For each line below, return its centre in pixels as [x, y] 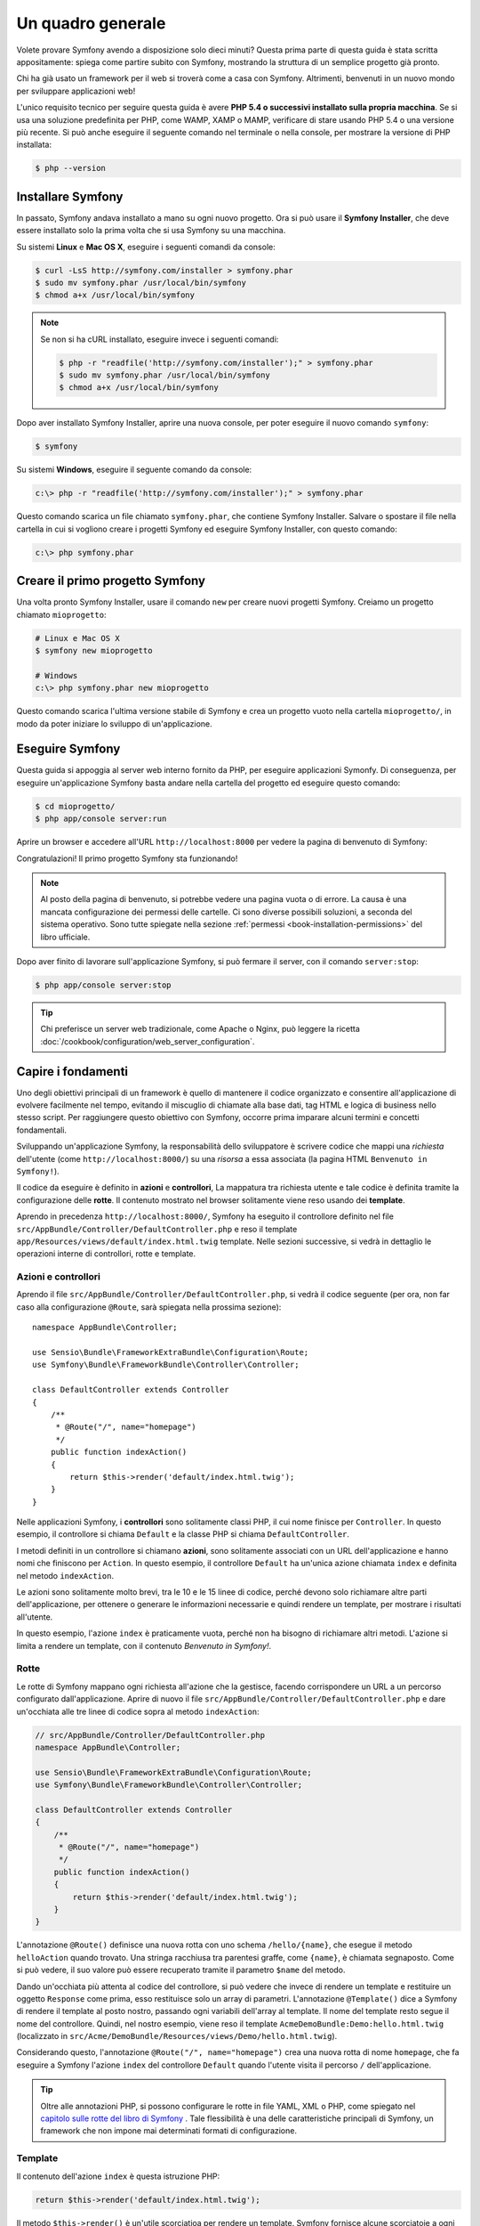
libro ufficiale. [65, 937]
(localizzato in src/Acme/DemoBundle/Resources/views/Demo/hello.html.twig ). [177, 2036]
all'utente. [35, 1617]
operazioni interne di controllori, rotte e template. [106, 1254]
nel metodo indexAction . [65, 1575]
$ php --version [71, 168]
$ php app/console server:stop [104, 985]
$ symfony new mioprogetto [94, 651]
